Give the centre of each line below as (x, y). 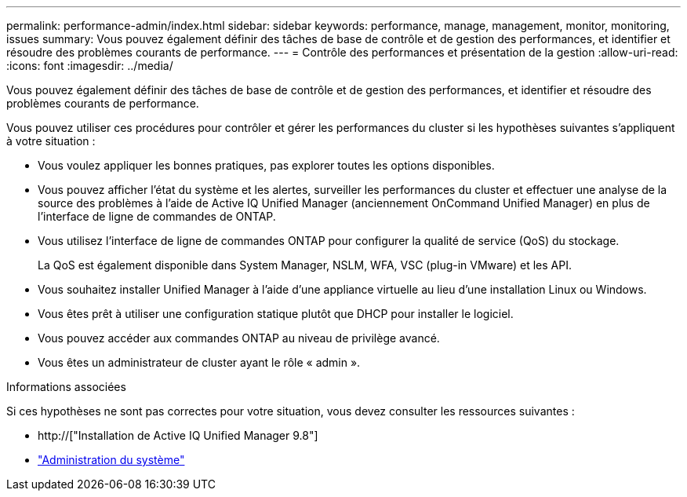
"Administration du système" (111, 460)
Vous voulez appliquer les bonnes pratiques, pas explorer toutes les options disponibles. (266, 165)
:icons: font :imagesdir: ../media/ (90, 66)
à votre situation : (51, 141)
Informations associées (66, 387)
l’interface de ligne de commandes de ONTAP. (157, 216)
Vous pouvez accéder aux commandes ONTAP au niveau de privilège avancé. (239, 338)
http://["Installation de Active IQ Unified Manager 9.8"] (178, 435)
